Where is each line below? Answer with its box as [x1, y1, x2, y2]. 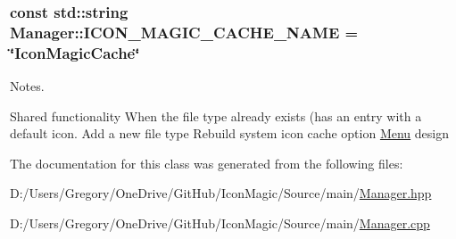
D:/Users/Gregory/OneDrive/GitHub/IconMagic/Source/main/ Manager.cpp [10, 214, 430, 233]
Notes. [10, 77, 45, 95]
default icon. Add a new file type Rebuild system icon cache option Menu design [10, 124, 449, 143]
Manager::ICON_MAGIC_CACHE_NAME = [10, 21, 359, 43]
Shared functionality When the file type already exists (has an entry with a [10, 106, 422, 125]
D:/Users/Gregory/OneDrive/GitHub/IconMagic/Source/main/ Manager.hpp [10, 184, 432, 202]
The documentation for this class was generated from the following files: [10, 153, 403, 172]
